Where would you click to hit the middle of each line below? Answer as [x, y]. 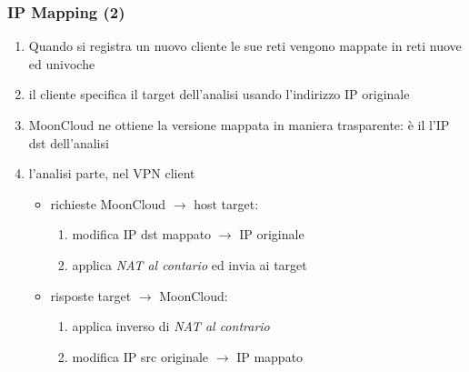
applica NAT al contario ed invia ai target [190, 264]
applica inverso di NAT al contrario [171, 326]
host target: [226, 203]
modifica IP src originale [140, 356]
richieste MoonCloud [108, 203]
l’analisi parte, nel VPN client [112, 173]
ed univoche [62, 63]
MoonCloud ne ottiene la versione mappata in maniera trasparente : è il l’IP [239, 125]
